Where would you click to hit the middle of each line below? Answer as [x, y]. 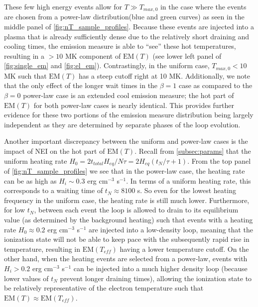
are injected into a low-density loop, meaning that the [171, 229]
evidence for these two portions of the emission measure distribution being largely [129, 115]
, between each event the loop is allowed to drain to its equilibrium [136, 210]
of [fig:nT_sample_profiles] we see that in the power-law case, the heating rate [125, 171]
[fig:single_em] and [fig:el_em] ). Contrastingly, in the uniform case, [107, 65]
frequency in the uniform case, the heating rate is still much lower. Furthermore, [127, 200]
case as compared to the [216, 85]
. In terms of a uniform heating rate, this [189, 180]
